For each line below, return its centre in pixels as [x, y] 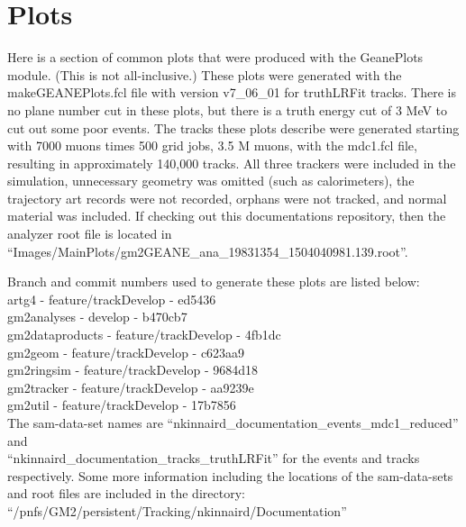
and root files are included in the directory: [126, 493]
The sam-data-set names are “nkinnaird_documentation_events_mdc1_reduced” [233, 423]
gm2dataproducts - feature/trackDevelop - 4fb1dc [144, 335]
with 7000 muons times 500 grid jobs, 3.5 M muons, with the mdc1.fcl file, [212, 145]
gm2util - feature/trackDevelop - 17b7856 [122, 405]
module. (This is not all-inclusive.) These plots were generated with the [205, 74]
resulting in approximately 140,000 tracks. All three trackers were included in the [232, 163]
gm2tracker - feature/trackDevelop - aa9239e [131, 387]
